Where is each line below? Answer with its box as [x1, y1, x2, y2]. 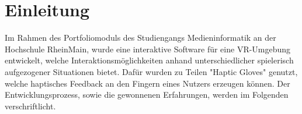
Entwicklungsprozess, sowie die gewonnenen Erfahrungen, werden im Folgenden [5, 88, 289, 101]
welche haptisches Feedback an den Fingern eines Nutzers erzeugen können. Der [5, 77, 290, 89]
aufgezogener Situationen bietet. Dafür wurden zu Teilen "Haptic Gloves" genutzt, [5, 65, 298, 77]
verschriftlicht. [5, 99, 56, 112]
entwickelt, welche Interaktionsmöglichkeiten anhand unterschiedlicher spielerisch [5, 54, 294, 66]
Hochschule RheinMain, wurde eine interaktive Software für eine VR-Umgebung [5, 42, 291, 55]
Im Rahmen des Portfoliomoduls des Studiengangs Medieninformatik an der [5, 31, 276, 44]
